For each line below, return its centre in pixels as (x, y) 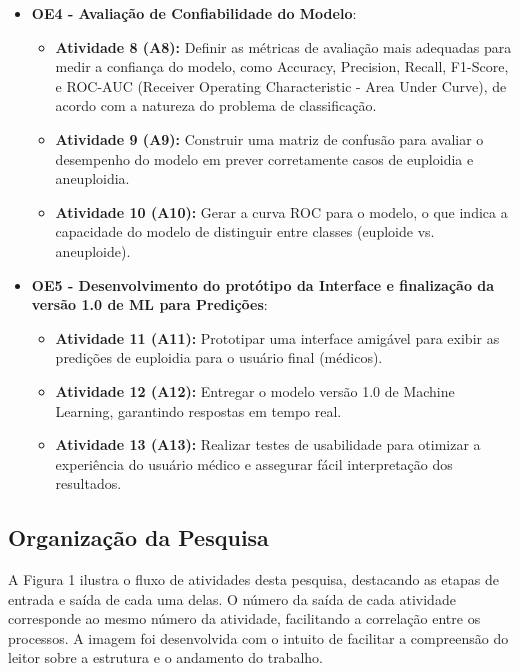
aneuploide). (93, 250)
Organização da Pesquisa (138, 537)
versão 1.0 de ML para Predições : (149, 304)
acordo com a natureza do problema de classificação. (216, 105)
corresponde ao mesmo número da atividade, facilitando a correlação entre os (244, 618)
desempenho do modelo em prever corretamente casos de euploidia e (264, 158)
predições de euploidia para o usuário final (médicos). (219, 357)
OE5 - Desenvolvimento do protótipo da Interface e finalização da (263, 284)
